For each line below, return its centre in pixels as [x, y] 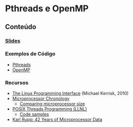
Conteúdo [21, 27]
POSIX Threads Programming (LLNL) [50, 109]
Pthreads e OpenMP [47, 9]
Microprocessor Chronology [41, 98]
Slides [13, 41]
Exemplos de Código [30, 54]
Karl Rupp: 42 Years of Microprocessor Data [57, 120]
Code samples [34, 114]
